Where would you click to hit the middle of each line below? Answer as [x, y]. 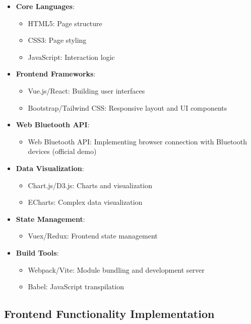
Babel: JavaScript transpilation [76, 287]
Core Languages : [45, 6]
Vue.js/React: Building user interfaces [86, 90]
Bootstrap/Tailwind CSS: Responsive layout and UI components [128, 107]
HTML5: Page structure [65, 23]
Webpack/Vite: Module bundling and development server [116, 269]
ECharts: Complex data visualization [85, 202]
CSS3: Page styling [57, 40]
